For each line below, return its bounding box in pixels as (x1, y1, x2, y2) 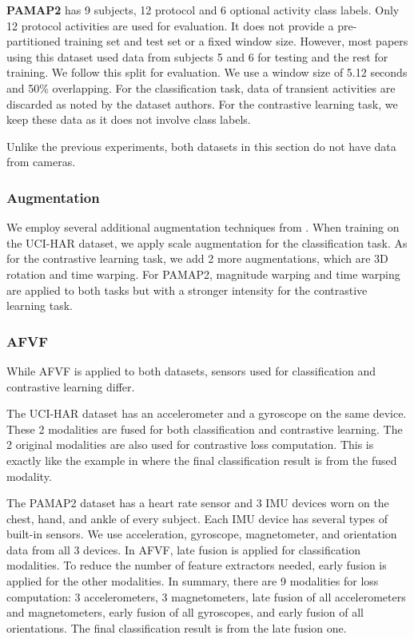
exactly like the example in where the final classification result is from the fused (6, 451, 397, 468)
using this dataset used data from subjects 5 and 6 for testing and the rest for (6, 48, 388, 65)
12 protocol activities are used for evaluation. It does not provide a (6, 17, 334, 34)
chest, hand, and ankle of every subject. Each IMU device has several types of (6, 510, 388, 526)
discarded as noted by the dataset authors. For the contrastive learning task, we (6, 95, 398, 112)
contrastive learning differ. (6, 378, 135, 395)
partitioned (6, 33, 61, 50)
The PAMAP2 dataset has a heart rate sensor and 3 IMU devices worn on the (6, 494, 389, 511)
